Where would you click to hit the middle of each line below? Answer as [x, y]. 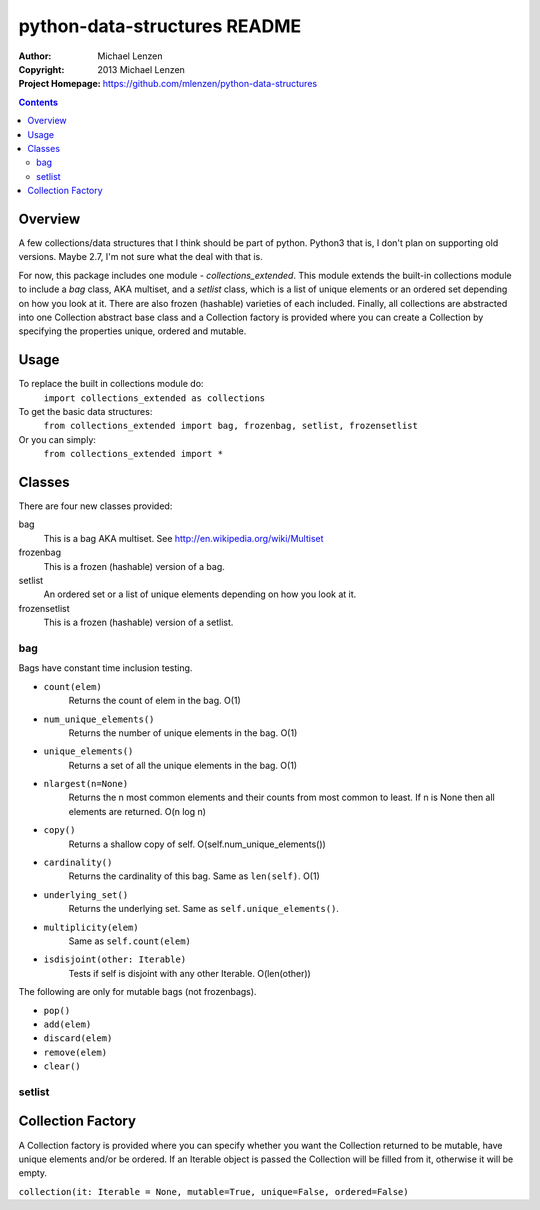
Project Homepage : [59, 84]
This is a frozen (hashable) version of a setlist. [138, 622]
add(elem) [67, 1024]
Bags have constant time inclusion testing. [105, 668]
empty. [33, 1173]
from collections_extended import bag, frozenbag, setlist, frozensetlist [231, 426]
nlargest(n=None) [86, 784]
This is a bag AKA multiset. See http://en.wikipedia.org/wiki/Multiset [183, 538]
